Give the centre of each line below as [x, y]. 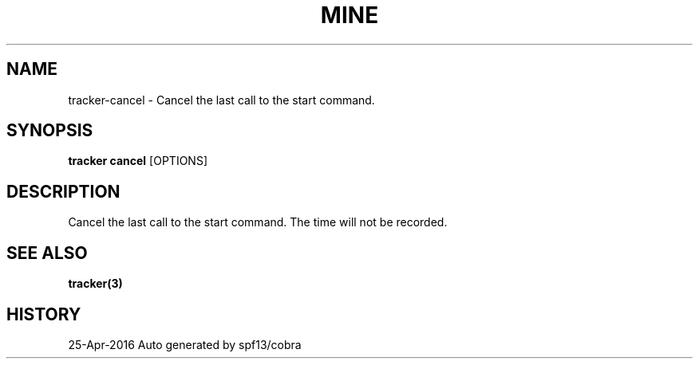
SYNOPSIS [50, 131]
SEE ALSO [47, 253]
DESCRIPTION [63, 191]
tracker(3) [95, 284]
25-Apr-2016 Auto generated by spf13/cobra [185, 344]
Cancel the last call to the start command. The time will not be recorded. [258, 222]
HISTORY [44, 314]
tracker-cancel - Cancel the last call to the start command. [221, 100]
